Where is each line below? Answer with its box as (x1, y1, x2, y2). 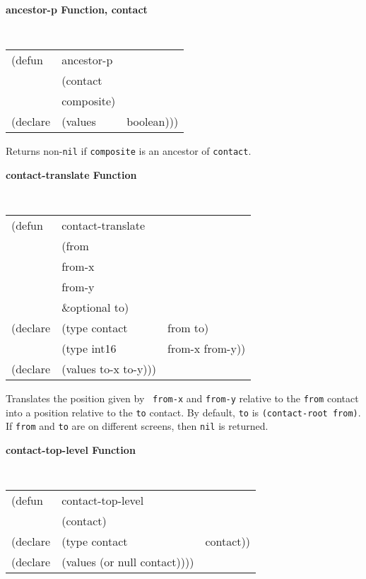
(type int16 (61, 340, 117, 357)
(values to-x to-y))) (61, 361, 157, 378)
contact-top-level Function (6, 443, 136, 457)
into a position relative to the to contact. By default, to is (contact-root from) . (6, 404, 361, 419)
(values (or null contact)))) (61, 554, 194, 571)
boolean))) (126, 113, 179, 130)
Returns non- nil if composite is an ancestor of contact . (6, 144, 252, 158)
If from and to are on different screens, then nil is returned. (6, 419, 268, 433)
